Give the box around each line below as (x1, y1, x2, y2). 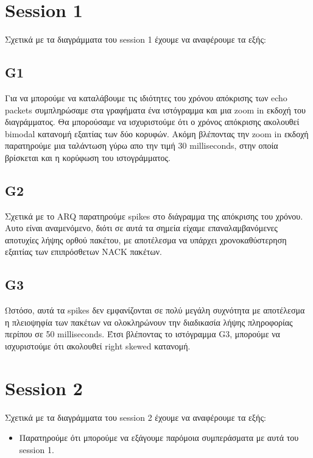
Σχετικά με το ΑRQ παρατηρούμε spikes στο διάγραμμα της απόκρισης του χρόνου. (5, 209, 303, 222)
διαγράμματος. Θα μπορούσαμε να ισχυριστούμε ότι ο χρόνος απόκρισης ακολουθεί (5, 115, 300, 128)
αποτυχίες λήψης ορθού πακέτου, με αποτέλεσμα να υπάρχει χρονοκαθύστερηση (5, 233, 287, 246)
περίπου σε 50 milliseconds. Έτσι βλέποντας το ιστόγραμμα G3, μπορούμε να (5, 327, 280, 340)
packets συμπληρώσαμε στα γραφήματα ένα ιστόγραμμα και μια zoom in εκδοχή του (5, 103, 306, 116)
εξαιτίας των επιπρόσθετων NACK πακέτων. (5, 245, 162, 258)
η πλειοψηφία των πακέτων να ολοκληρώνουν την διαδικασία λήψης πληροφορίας (5, 315, 293, 328)
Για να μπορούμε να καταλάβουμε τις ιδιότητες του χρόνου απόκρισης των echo (5, 91, 287, 104)
